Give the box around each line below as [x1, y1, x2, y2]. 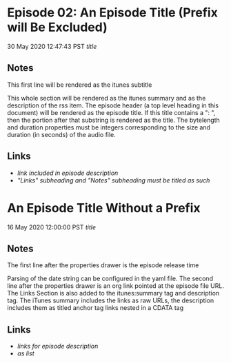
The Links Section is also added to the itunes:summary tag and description [7, 289, 220, 298]
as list [17, 349, 34, 357]
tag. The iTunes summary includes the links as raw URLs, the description [7, 296, 214, 304]
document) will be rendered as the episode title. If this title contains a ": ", [7, 108, 216, 116]
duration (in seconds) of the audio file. [7, 130, 116, 138]
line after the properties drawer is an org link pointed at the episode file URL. [7, 282, 224, 290]
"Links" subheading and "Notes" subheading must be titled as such [17, 176, 210, 184]
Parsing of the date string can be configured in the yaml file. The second [7, 274, 214, 283]
